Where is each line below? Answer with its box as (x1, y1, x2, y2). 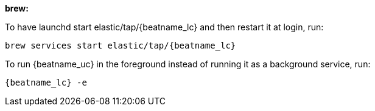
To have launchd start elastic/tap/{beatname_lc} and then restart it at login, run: (5, 22, 324, 32)
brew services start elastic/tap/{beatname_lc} (5, 41, 236, 50)
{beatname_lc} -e (5, 78, 87, 87)
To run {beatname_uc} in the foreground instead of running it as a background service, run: (5, 59, 371, 69)
